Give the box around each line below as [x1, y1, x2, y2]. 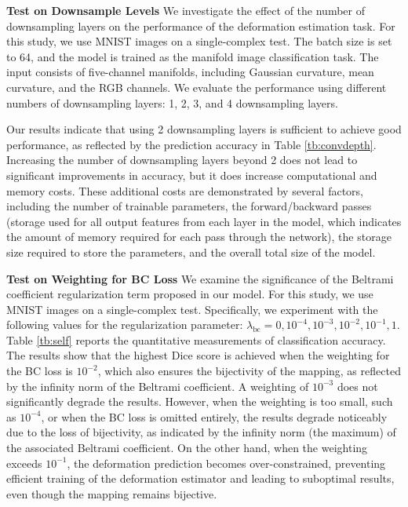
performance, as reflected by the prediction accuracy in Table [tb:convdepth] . [6, 136, 377, 152]
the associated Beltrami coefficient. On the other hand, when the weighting [6, 440, 368, 456]
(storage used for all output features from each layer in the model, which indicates [6, 213, 402, 229]
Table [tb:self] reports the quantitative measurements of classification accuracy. [6, 331, 386, 348]
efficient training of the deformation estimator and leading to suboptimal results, [6, 470, 395, 487]
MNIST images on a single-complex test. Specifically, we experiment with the [6, 301, 378, 317]
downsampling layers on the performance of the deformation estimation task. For [6, 17, 395, 34]
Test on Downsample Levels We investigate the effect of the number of [6, 2, 365, 18]
